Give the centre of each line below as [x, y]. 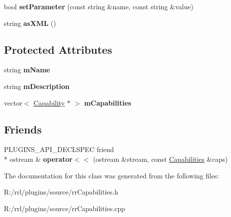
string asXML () [30, 23]
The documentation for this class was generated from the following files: [112, 175]
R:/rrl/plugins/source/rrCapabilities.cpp [65, 208]
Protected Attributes [58, 49]
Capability [49, 102]
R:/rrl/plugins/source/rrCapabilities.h [61, 192]
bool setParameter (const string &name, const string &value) [99, 6]
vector [13, 102]
